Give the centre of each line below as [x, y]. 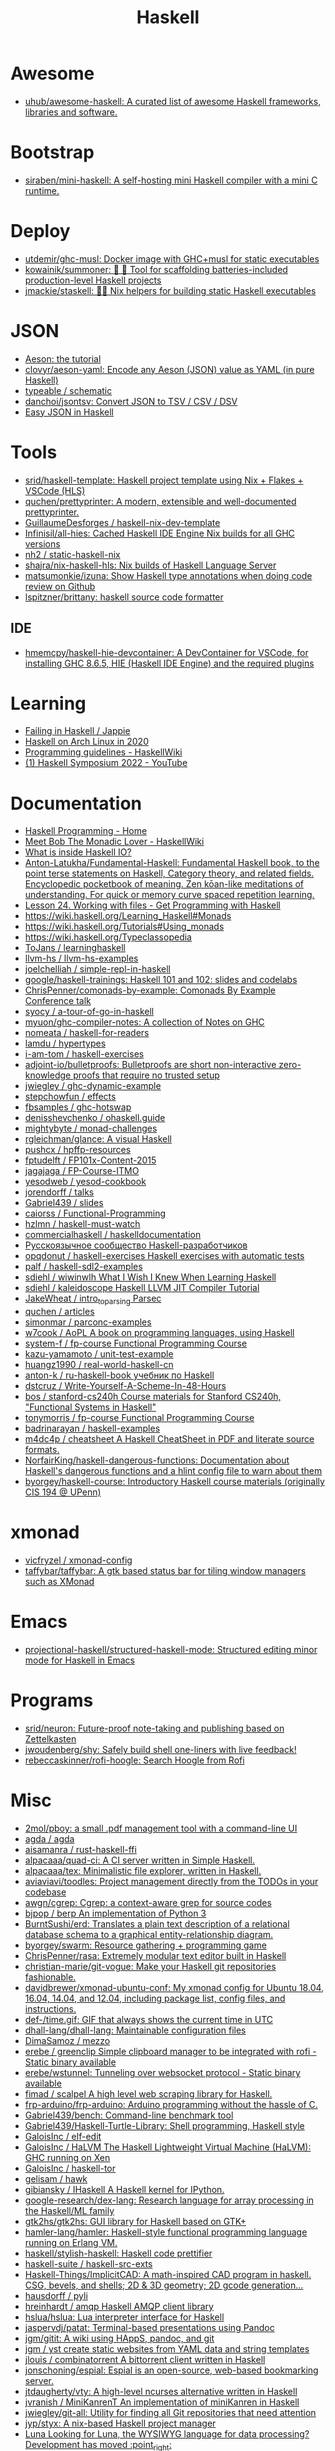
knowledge [48, 1075]
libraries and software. [71, 112]
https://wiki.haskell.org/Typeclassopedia [108, 937]
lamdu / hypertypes [65, 1043]
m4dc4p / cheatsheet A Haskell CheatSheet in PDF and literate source [169, 1439]
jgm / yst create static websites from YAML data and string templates [167, 2348]
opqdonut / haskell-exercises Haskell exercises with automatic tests [164, 1256]
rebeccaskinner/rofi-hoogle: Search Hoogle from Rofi [134, 1760]
